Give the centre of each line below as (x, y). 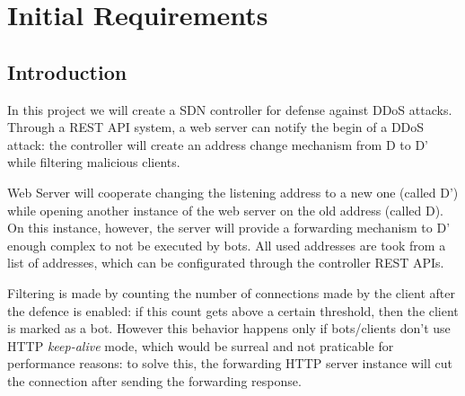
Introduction (67, 71)
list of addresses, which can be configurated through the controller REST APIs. (226, 263)
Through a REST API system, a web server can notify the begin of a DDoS (216, 127)
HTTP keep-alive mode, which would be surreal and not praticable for (201, 345)
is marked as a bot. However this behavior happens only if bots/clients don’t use (229, 328)
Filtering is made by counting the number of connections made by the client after (232, 292)
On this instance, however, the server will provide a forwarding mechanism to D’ (229, 228)
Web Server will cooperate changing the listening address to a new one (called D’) (233, 192)
